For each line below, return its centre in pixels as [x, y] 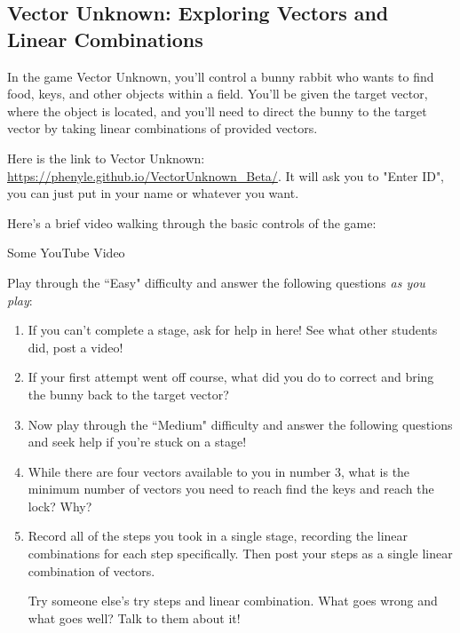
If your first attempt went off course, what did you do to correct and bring [231, 377]
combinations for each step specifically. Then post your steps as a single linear [240, 554]
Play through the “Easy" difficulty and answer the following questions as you [216, 282]
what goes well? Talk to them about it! [134, 617]
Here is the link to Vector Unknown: [106, 158]
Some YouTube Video [66, 253]
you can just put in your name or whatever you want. [153, 193]
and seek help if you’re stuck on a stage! [137, 442]
